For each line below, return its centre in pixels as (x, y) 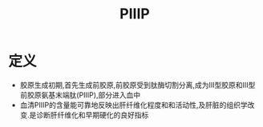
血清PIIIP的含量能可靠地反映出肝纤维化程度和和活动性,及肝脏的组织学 (134, 105)
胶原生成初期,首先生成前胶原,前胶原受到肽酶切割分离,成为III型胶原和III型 (138, 85)
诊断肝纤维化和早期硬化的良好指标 (92, 115)
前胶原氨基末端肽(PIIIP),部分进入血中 (80, 95)
